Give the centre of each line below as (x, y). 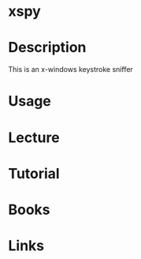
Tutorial (34, 173)
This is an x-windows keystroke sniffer (71, 69)
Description (47, 48)
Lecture (34, 137)
